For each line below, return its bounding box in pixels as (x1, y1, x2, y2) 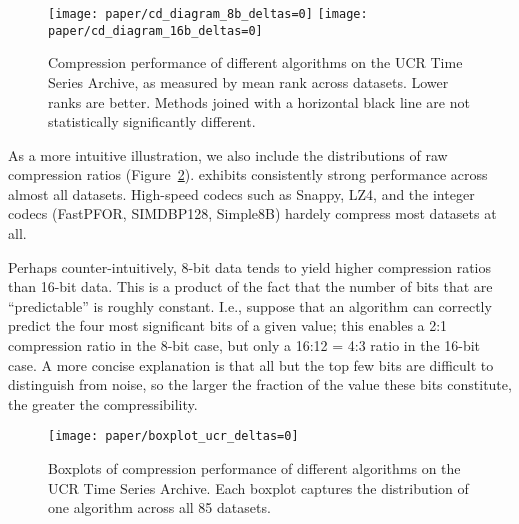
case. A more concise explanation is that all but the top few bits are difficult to (8, 354, 494, 375)
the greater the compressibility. (8, 393, 198, 414)
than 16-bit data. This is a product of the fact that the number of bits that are (8, 276, 493, 297)
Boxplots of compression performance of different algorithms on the (48, 458, 461, 479)
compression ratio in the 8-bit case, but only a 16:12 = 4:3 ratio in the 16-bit (8, 335, 481, 356)
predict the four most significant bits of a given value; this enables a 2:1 (8, 315, 448, 336)
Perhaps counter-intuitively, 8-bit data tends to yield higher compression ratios (8, 256, 492, 277)
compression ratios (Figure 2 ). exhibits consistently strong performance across (8, 164, 488, 185)
